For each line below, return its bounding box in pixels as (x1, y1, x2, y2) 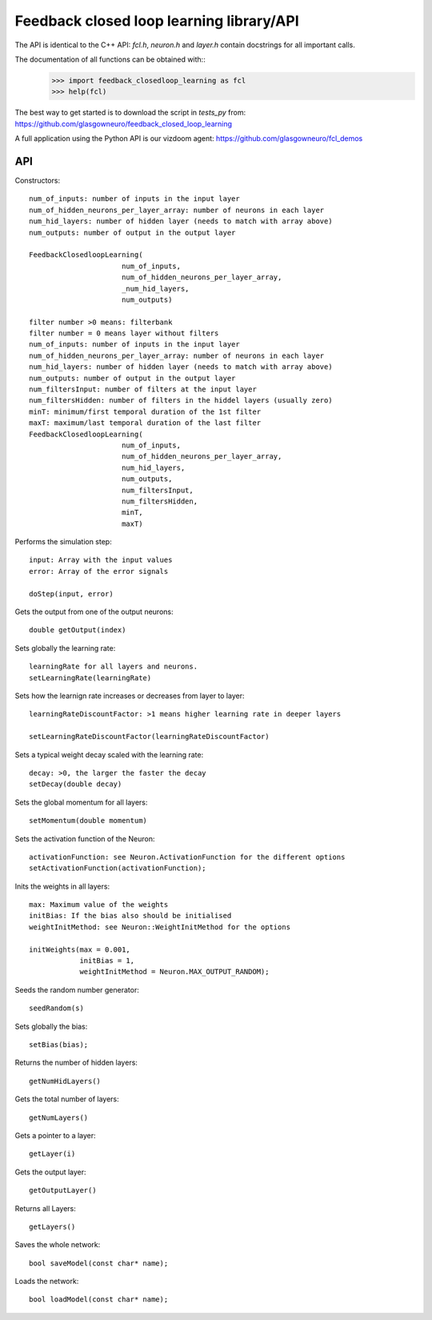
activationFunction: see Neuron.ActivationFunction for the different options (29, 853, 346, 861)
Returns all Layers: (14, 1203, 76, 1213)
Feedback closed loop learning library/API (14, 12, 299, 30)
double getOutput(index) (29, 625, 126, 635)
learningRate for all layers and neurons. (29, 662, 198, 672)
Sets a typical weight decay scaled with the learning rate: (14, 749, 204, 760)
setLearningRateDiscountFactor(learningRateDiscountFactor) (29, 732, 270, 741)
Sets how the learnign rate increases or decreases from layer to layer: (14, 691, 245, 700)
